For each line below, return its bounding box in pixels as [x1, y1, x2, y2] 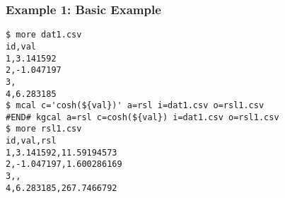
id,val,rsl [6, 136, 57, 146]
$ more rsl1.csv [6, 124, 82, 134]
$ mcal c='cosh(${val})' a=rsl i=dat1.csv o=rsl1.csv [6, 100, 264, 111]
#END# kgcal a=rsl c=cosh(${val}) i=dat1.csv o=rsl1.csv [6, 112, 279, 122]
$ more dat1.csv [6, 30, 82, 40]
